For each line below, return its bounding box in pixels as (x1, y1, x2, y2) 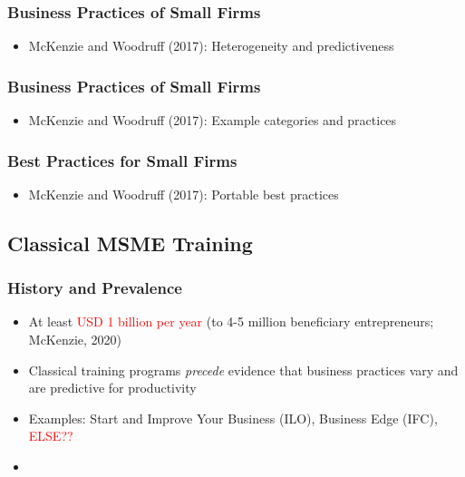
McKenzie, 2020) (28, 330, 122, 349)
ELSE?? (28, 426, 73, 445)
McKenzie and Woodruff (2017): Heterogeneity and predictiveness (28, 36, 394, 55)
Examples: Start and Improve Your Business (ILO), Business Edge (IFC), (28, 408, 438, 427)
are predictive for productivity (28, 378, 197, 397)
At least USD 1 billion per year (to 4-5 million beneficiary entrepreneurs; (28, 312, 434, 331)
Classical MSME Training (7, 229, 253, 257)
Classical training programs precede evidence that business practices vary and (28, 360, 459, 379)
